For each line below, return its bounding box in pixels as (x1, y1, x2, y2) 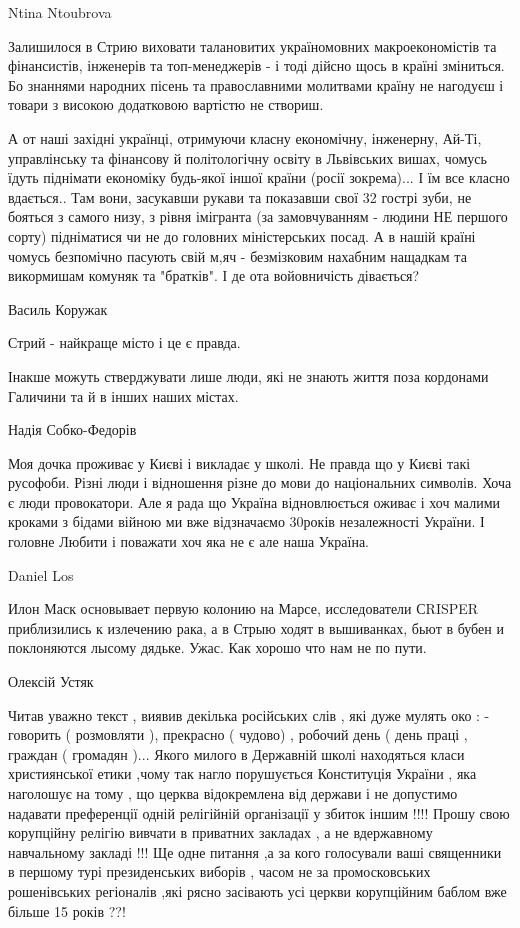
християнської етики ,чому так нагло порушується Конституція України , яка (8, 763, 477, 784)
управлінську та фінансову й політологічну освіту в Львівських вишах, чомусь (8, 147, 487, 168)
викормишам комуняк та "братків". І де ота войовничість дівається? (8, 265, 420, 286)
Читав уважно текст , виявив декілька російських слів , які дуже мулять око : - (8, 704, 490, 725)
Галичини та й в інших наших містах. (8, 385, 239, 406)
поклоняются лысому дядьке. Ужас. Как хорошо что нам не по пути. (8, 637, 427, 658)
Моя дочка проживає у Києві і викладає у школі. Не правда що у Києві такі (8, 452, 471, 473)
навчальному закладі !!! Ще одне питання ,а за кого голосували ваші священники (8, 841, 502, 862)
